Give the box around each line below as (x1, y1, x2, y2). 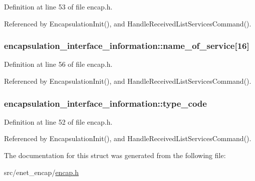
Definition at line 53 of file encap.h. (4, 1, 113, 11)
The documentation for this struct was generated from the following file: (4, 150, 226, 160)
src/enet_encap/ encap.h (4, 167, 79, 177)
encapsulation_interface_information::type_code (4, 97, 207, 109)
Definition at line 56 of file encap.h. (4, 59, 113, 69)
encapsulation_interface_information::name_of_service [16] (4, 39, 249, 52)
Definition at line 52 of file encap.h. (4, 116, 113, 127)
